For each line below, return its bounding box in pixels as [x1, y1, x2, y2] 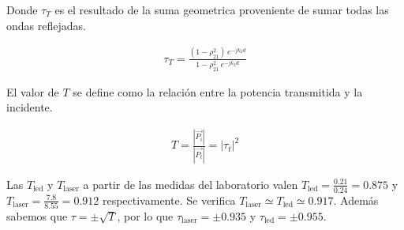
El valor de [6, 83, 59, 100]
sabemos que [6, 207, 68, 224]
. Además [333, 191, 379, 208]
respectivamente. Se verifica [102, 191, 236, 208]
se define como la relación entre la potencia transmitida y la [73, 83, 363, 100]
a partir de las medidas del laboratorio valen [83, 175, 298, 192]
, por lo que [117, 207, 174, 224]
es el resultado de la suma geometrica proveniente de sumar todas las [54, 2, 389, 17]
